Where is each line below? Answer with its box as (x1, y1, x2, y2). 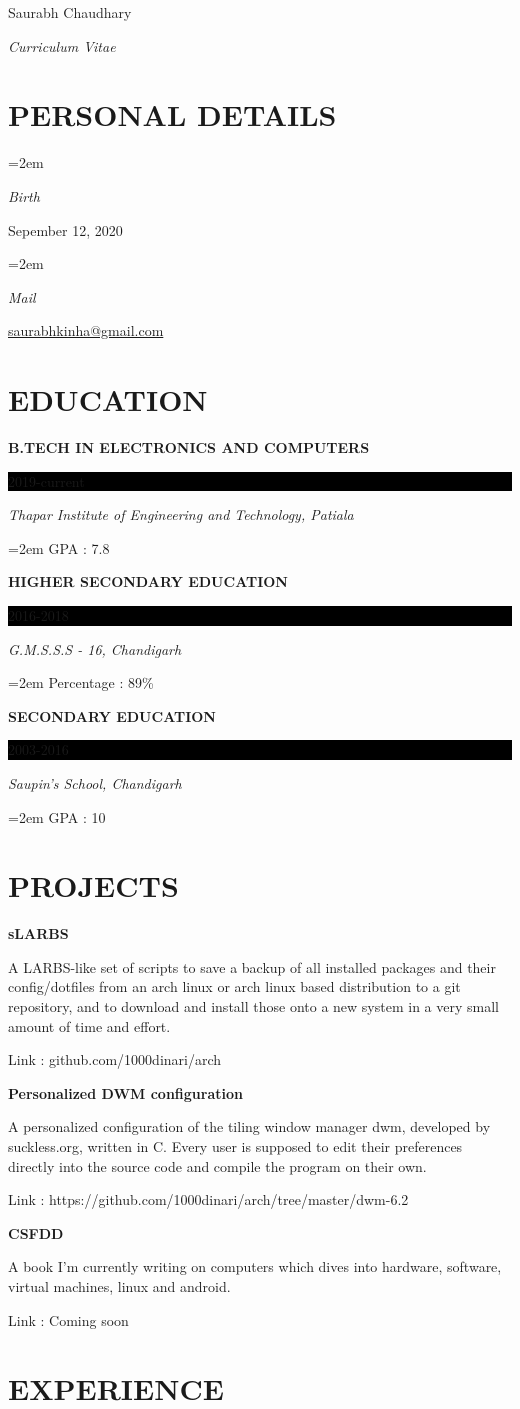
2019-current (8, 470, 85, 491)
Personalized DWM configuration (8, 1082, 243, 1103)
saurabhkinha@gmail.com (8, 320, 164, 341)
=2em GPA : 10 (8, 806, 106, 827)
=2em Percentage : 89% (8, 672, 154, 693)
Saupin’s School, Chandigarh (8, 772, 182, 793)
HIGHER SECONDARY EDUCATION (8, 571, 288, 592)
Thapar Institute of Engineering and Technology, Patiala (8, 504, 354, 525)
